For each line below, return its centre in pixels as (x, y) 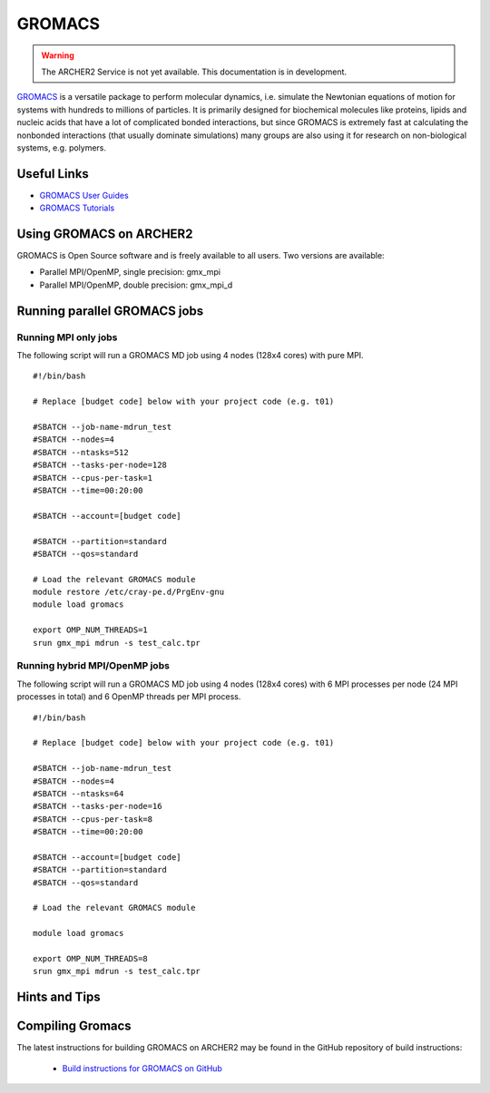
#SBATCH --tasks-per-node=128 (100, 465)
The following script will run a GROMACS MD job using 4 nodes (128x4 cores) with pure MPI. (190, 356)
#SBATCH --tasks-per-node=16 (98, 806)
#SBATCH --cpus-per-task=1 (93, 478)
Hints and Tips (59, 997)
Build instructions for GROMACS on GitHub (142, 1068)
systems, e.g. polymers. (62, 147)
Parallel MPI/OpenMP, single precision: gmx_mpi (130, 272)
